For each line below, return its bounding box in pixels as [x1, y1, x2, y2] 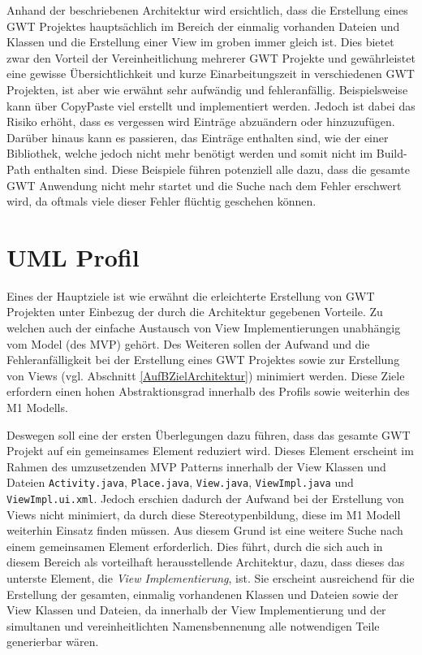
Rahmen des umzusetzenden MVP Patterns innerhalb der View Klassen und [6, 458, 386, 475]
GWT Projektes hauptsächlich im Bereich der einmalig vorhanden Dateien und [6, 17, 400, 34]
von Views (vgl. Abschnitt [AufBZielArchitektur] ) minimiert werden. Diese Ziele [6, 367, 405, 384]
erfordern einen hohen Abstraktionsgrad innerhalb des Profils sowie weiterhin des [6, 383, 410, 400]
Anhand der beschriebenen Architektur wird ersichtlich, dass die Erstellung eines [6, 2, 408, 18]
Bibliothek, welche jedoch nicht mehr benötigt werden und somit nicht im [6, 145, 373, 162]
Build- [376, 145, 407, 162]
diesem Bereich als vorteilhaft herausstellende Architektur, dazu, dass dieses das [6, 553, 405, 570]
